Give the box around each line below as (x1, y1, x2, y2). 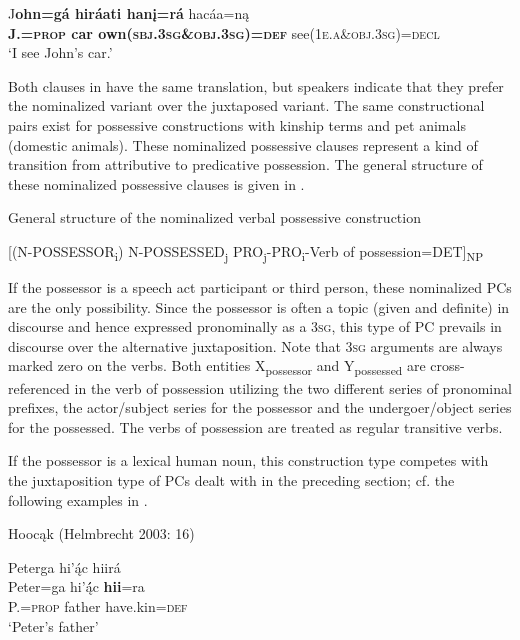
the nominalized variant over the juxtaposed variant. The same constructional (8, 95, 485, 116)
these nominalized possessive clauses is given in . (8, 173, 305, 194)
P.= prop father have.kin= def (8, 595, 188, 616)
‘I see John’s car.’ (8, 42, 113, 63)
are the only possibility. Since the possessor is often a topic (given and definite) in (8, 296, 510, 317)
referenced (8, 377, 70, 398)
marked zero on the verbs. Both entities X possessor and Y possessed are (8, 355, 426, 379)
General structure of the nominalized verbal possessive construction (8, 207, 421, 228)
